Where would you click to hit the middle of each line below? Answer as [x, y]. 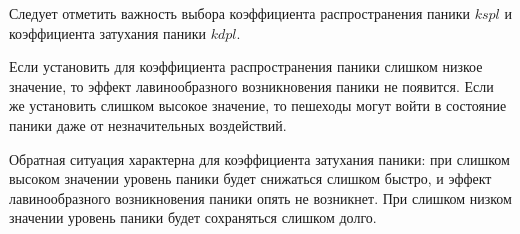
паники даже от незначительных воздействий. [148, 124]
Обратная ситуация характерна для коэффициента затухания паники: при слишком [259, 158]
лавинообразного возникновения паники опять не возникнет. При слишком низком [260, 197]
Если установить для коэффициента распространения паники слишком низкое [246, 66]
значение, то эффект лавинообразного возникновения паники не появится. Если [251, 85]
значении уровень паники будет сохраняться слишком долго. [193, 217]
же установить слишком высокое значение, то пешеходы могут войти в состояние [258, 105]
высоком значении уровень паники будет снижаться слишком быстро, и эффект [250, 178]
